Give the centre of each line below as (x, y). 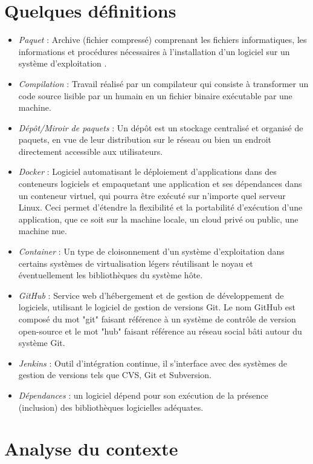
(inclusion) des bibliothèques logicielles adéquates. (111, 407)
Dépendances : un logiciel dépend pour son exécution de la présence (143, 395)
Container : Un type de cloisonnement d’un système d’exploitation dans (151, 251)
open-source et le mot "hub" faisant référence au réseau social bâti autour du (160, 331)
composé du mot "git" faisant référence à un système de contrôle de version (157, 319)
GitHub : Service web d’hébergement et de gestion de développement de (151, 295)
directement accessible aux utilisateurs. (91, 151)
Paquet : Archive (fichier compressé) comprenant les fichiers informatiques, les (163, 40)
